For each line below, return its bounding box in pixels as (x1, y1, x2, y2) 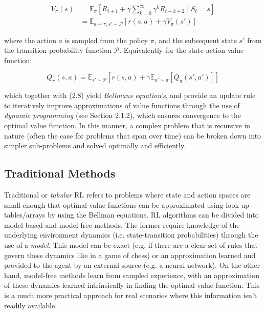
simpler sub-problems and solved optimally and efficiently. (4, 140, 186, 151)
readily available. (4, 300, 57, 310)
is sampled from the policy (64, 34, 148, 45)
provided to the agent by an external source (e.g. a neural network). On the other (4, 260, 260, 270)
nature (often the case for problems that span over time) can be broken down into (4, 130, 261, 141)
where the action (4, 34, 56, 45)
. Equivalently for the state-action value (119, 45, 244, 55)
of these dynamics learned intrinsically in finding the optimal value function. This (4, 280, 260, 290)
